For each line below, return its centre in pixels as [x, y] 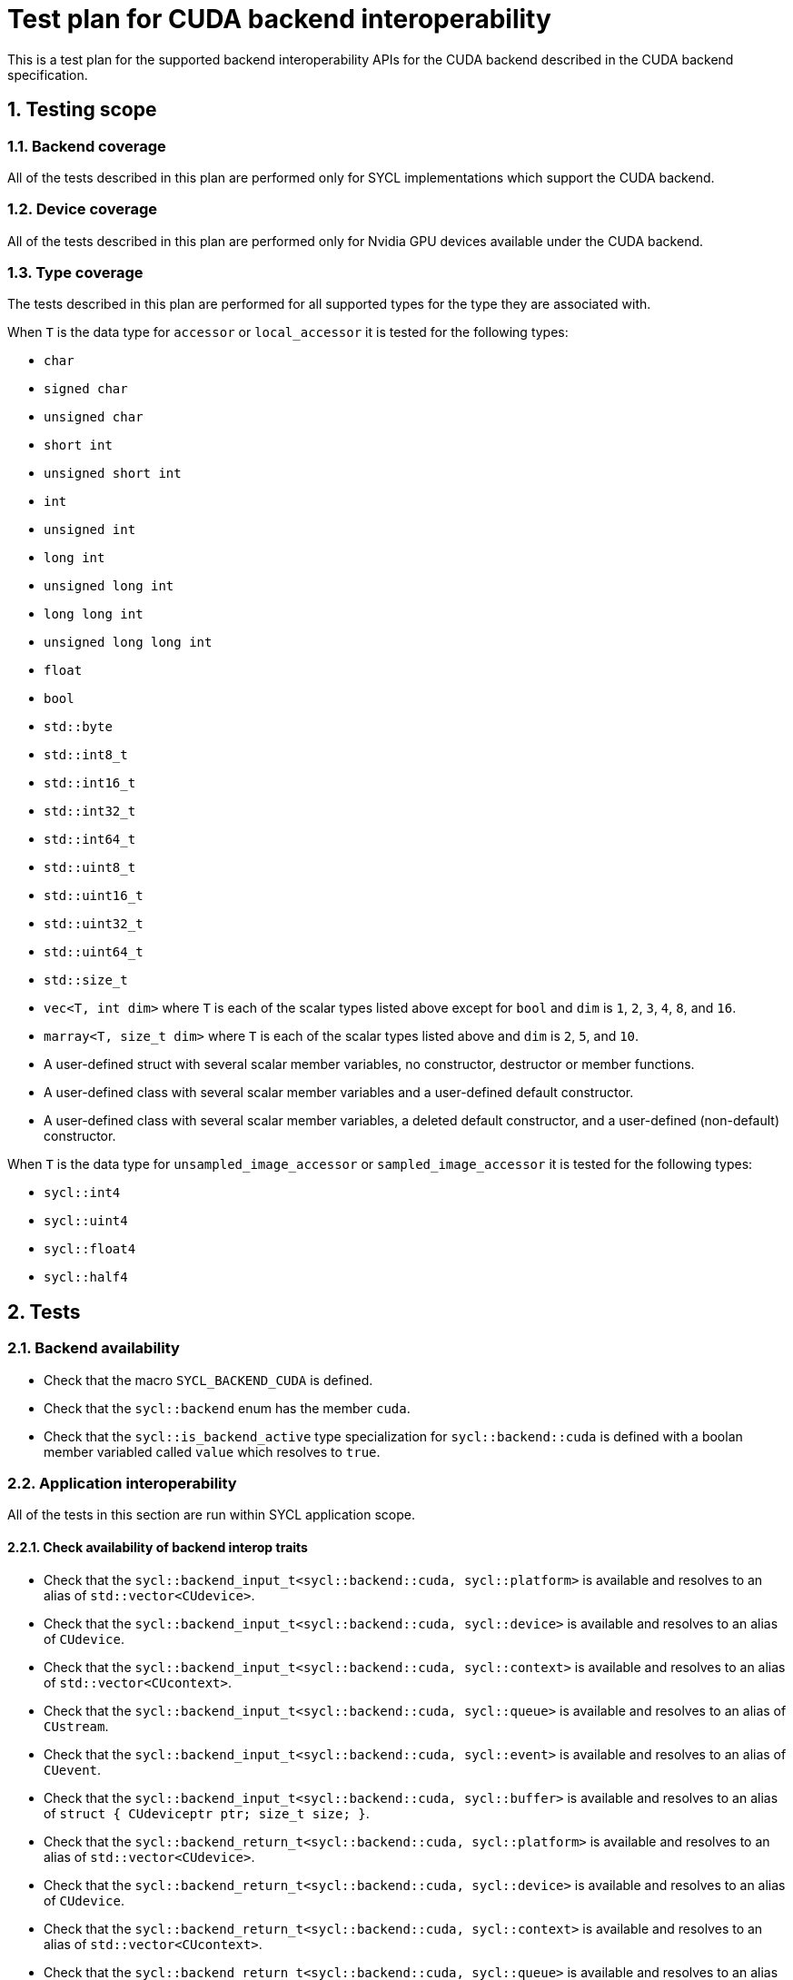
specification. [48, 74]
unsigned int [90, 530]
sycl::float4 [90, 1249]
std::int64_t [90, 840]
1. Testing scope [82, 110]
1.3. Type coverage [75, 273]
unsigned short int [113, 474]
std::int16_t [90, 783]
